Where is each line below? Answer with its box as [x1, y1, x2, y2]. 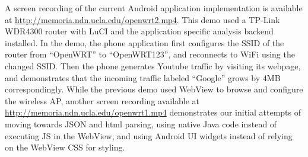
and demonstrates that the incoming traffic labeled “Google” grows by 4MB [5, 71, 281, 84]
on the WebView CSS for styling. [5, 141, 125, 153]
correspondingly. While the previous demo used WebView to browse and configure [5, 83, 303, 95]
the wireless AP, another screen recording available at [5, 94, 200, 107]
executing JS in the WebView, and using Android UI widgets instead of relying [5, 129, 293, 142]
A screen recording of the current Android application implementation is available [5, 2, 303, 14]
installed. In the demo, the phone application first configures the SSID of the [5, 36, 284, 49]
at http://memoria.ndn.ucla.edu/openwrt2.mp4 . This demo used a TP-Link [5, 13, 280, 25]
